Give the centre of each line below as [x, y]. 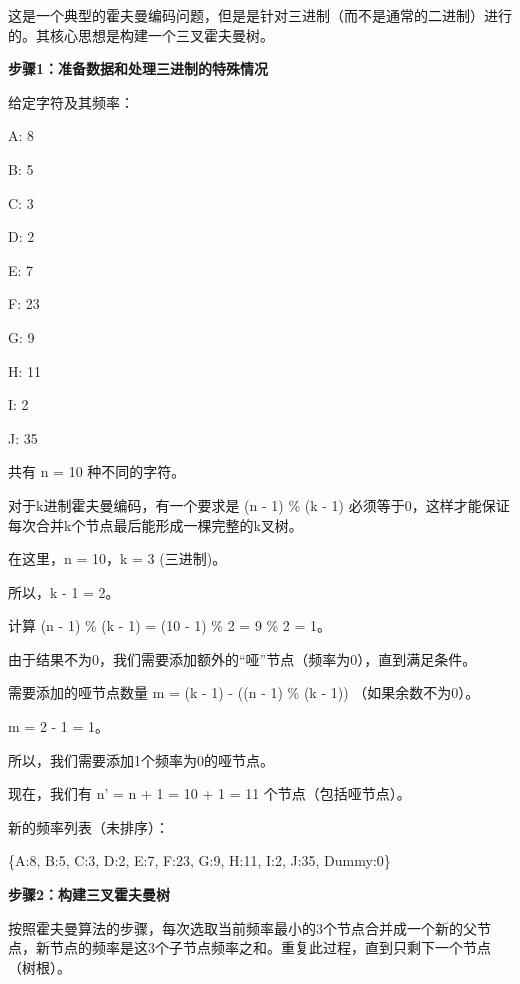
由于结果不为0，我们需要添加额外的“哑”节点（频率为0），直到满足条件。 [242, 658]
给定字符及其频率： [71, 101]
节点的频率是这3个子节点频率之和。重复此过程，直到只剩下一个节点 [270, 947]
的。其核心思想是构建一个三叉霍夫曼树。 [141, 34]
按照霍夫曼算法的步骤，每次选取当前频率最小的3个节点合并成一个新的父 [242, 927]
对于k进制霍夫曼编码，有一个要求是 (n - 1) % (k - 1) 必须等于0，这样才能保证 [259, 504]
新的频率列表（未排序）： [88, 826]
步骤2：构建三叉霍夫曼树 [89, 894]
